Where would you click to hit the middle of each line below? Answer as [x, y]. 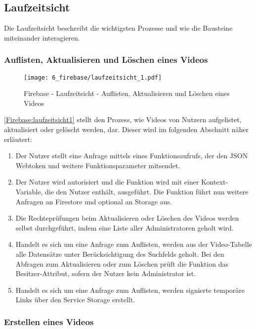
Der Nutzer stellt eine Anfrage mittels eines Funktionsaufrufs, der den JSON [132, 156]
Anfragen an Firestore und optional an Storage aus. [94, 201]
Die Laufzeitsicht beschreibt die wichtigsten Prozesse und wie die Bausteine [118, 28]
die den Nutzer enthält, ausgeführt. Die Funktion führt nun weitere [147, 192]
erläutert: [18, 139]
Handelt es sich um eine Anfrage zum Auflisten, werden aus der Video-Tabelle [134, 244]
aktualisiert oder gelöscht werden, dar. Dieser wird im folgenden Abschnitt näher [127, 129]
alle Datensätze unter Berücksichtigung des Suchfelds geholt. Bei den [120, 254]
